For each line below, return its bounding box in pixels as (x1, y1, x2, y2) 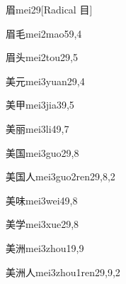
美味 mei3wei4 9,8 (6, 192, 78, 207)
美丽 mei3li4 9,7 (6, 121, 69, 136)
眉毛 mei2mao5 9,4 (6, 26, 82, 40)
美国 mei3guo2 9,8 (6, 145, 79, 160)
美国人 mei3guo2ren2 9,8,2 (6, 169, 115, 184)
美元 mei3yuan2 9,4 (6, 73, 85, 88)
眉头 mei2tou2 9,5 (6, 50, 78, 65)
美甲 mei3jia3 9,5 (6, 97, 74, 112)
